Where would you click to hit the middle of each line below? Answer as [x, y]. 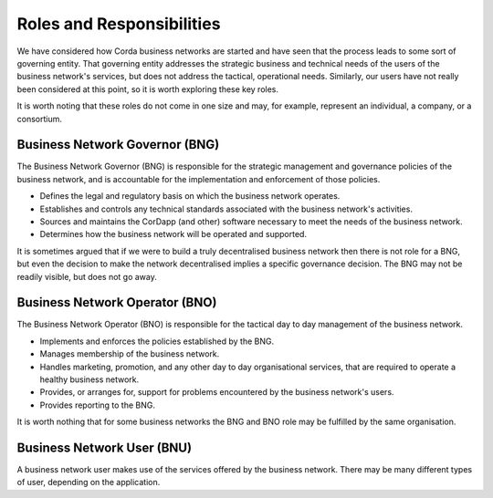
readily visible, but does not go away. [87, 276]
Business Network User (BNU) [104, 447]
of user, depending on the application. [89, 482]
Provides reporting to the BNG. [97, 405]
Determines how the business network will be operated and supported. [173, 234]
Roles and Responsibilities [119, 24]
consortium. [40, 119]
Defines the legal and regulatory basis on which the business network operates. [190, 196]
